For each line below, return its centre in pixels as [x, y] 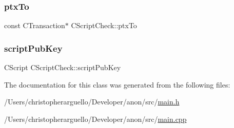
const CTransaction [35, 25]
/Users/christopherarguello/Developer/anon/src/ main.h [92, 102]
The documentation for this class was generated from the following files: [117, 84]
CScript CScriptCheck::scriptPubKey [63, 67]
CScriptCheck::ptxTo [104, 25]
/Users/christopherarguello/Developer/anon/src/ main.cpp [95, 119]
